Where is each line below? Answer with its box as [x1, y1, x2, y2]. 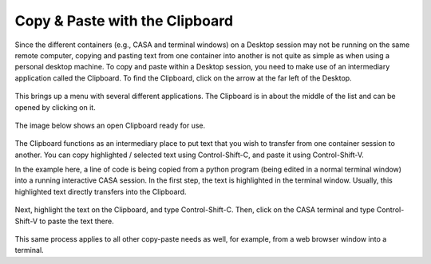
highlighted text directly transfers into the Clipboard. [14, 187, 187, 196]
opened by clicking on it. [14, 102, 96, 112]
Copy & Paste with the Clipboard [14, 12, 234, 30]
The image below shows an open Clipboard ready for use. [14, 120, 206, 130]
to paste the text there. [38, 216, 115, 226]
